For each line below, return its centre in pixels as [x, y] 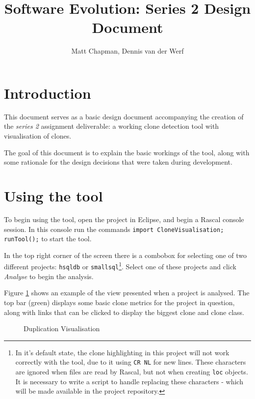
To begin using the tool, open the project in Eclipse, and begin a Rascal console [124, 219]
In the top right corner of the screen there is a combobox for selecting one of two [126, 255]
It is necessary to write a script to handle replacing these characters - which [129, 381]
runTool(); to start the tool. [48, 239]
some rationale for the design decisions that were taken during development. [118, 162]
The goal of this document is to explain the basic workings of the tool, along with [127, 152]
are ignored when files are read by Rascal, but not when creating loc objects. [132, 371]
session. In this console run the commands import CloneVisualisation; [114, 229]
